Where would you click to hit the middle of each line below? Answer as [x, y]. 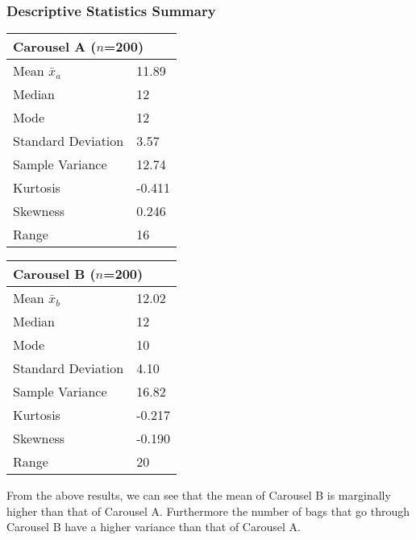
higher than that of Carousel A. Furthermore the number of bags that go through [208, 511]
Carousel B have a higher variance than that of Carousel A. [154, 527]
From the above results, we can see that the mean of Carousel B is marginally [199, 495]
